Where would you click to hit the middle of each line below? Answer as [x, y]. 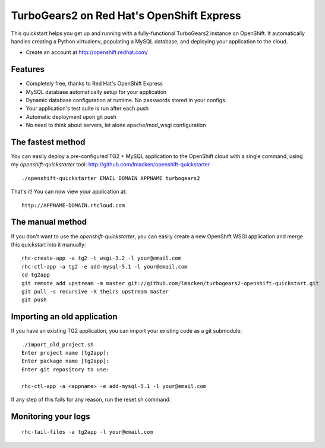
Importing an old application [64, 317]
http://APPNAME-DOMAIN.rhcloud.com [73, 205]
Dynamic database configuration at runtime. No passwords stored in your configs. [126, 100]
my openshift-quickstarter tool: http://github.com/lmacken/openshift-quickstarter [111, 165]
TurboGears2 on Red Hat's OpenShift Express [126, 15]
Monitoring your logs [51, 416]
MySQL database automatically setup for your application [96, 92]
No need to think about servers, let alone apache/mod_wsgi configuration [116, 125]
